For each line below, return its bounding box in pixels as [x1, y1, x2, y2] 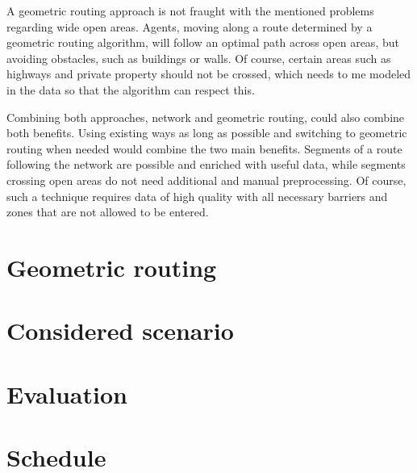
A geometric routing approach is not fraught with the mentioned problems [6, 2, 374, 19]
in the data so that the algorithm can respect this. [6, 81, 255, 98]
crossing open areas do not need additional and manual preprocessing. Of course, [6, 171, 407, 188]
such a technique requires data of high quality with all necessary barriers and [6, 187, 388, 204]
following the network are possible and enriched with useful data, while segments [6, 156, 406, 173]
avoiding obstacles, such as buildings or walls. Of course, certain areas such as [6, 49, 391, 66]
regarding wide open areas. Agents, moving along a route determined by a [6, 18, 373, 35]
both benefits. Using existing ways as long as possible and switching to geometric [6, 124, 407, 141]
